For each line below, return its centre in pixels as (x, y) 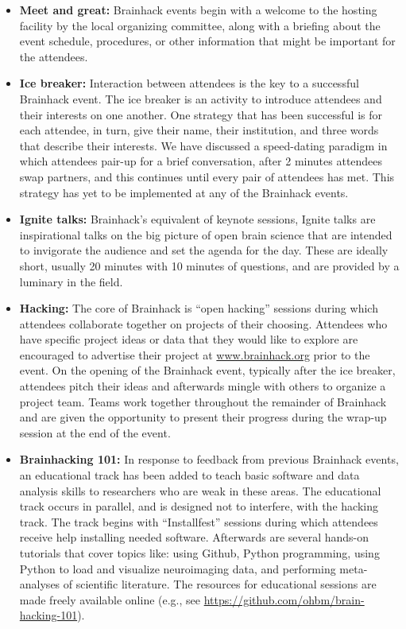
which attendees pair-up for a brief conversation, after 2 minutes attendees (201, 161)
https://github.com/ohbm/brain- (284, 599)
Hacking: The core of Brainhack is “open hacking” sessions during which (199, 308)
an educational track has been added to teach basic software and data (189, 475)
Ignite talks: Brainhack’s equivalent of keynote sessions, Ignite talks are (197, 219)
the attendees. (54, 56)
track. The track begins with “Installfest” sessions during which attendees (199, 521)
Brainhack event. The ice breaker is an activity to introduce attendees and (201, 98)
